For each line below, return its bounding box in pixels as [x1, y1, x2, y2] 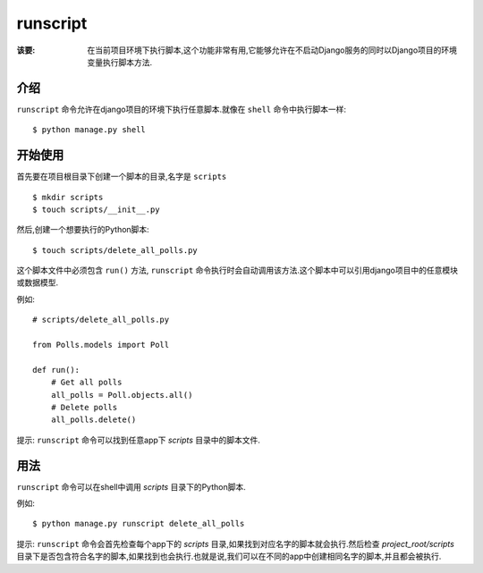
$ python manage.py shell [32, 125, 147, 135]
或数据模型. [16, 277, 59, 288]
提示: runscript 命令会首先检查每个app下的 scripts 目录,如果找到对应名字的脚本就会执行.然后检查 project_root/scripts [16, 538, 455, 549]
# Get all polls [50, 377, 123, 388]
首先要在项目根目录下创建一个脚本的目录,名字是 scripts [16, 171, 227, 182]
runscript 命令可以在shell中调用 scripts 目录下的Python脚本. [16, 481, 246, 492]
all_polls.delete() [50, 415, 137, 425]
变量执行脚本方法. [87, 56, 153, 67]
